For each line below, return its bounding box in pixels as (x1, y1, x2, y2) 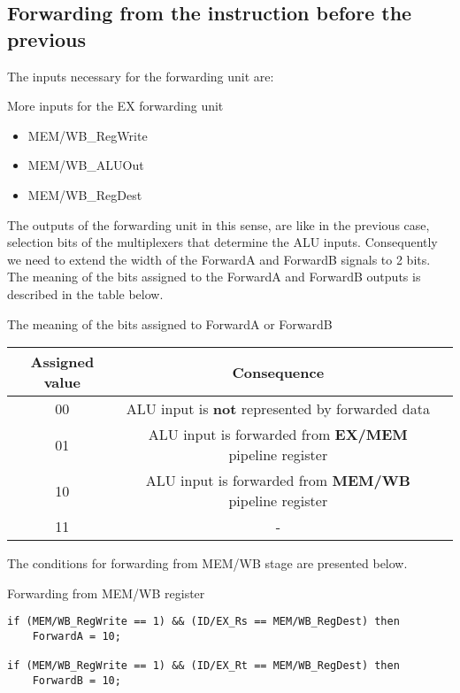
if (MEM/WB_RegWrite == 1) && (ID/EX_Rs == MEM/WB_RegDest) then (7, 615, 400, 628)
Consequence (232, 361, 325, 382)
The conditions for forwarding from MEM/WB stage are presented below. (7, 554, 408, 573)
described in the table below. (7, 284, 164, 303)
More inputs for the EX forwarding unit (7, 96, 224, 115)
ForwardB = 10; (32, 674, 121, 687)
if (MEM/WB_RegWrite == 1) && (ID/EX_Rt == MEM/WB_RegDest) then (7, 659, 400, 673)
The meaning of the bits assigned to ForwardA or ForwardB (7, 314, 333, 333)
